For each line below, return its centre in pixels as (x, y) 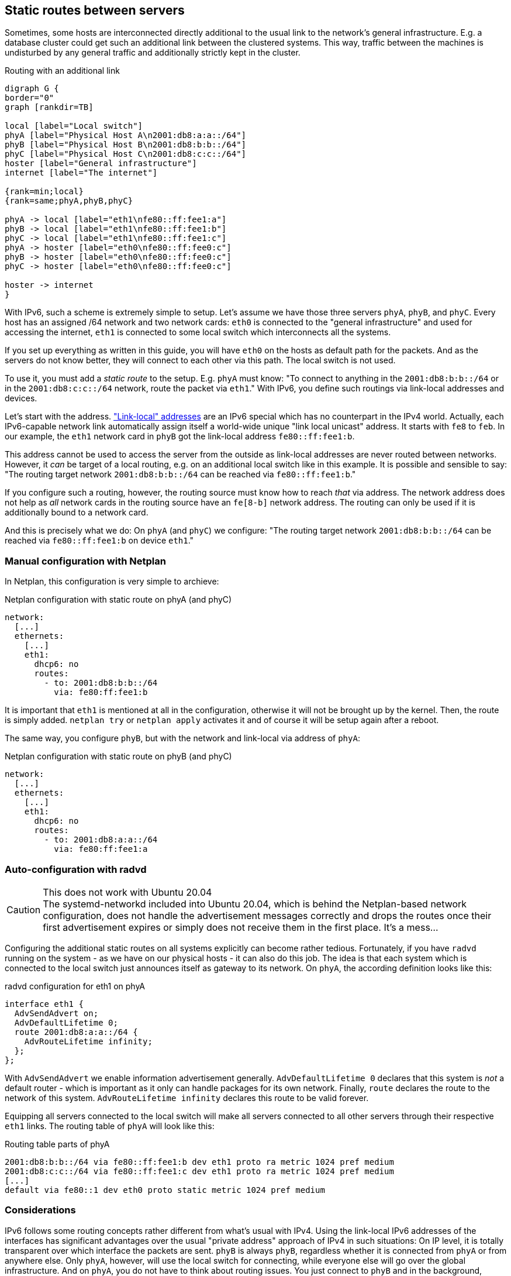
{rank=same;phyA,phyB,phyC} (69, 201)
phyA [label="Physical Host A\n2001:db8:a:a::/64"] (126, 135)
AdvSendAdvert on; (56, 1013)
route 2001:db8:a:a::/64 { (76, 1032)
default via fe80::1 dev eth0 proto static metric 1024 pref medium (165, 1190)
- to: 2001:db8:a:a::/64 (101, 840)
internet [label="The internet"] (81, 173)
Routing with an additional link (62, 71)
